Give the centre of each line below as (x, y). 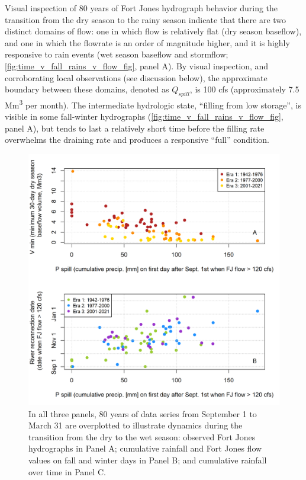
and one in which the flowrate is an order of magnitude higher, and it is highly (147, 42)
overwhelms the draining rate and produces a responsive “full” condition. (137, 140)
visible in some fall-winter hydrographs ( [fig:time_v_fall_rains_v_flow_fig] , (144, 116)
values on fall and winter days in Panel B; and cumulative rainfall (148, 460)
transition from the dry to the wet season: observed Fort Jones (142, 436)
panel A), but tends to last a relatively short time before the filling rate (135, 128)
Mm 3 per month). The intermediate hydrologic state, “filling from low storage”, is (153, 104)
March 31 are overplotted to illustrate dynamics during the (136, 425)
